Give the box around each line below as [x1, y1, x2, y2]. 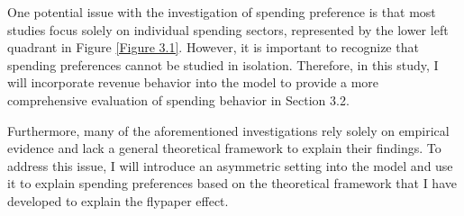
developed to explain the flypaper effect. [7, 191, 229, 210]
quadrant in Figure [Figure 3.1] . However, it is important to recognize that [7, 38, 419, 57]
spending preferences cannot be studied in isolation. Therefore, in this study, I [7, 55, 439, 74]
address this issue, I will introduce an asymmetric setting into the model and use [7, 156, 453, 175]
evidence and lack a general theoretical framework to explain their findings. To [7, 139, 441, 157]
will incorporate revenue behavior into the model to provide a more [7, 73, 379, 92]
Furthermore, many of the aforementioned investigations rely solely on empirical [7, 121, 450, 139]
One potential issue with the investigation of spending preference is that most [7, 3, 436, 21]
